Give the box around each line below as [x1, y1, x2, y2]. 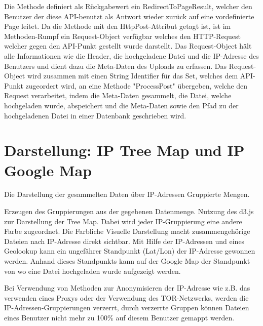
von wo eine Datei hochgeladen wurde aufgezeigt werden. [4, 265, 181, 276]
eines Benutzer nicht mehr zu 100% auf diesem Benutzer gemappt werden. [4, 312, 235, 322]
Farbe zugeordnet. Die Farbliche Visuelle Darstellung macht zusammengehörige [4, 226, 250, 236]
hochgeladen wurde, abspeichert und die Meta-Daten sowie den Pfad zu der [4, 100, 239, 110]
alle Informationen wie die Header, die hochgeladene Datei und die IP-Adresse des [4, 50, 259, 61]
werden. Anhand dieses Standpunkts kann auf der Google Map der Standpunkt [4, 256, 250, 266]
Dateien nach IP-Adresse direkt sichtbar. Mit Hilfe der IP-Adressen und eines [4, 235, 245, 246]
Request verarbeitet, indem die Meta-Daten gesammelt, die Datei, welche [4, 90, 232, 101]
